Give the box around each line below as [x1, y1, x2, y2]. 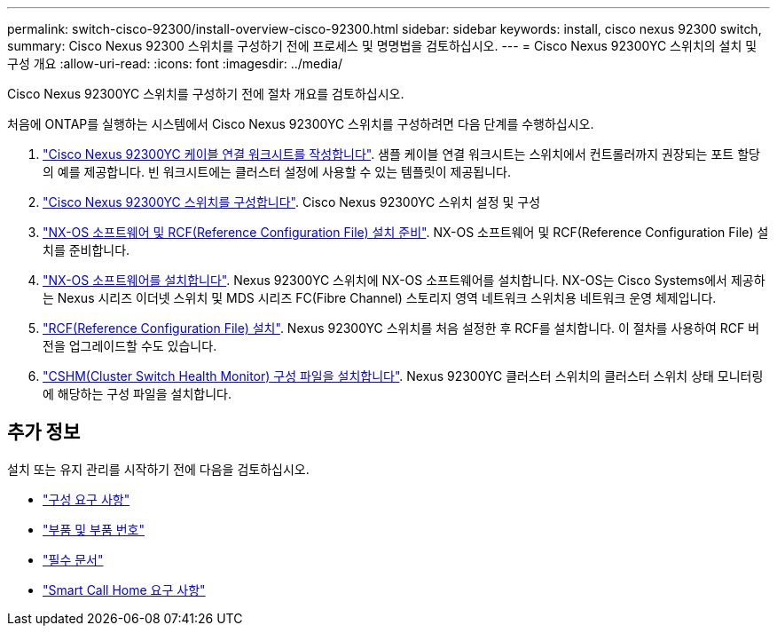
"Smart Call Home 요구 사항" [43, 582, 206, 597]
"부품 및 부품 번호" [43, 521, 145, 537]
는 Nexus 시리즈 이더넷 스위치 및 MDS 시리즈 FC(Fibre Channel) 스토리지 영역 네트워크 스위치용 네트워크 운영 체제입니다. [43, 290, 717, 305]
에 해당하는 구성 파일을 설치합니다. [43, 386, 232, 401]
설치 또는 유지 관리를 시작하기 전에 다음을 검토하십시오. [7, 461, 310, 477]
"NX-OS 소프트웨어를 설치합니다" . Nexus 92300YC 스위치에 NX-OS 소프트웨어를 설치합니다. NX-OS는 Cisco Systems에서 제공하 [43, 273, 765, 288]
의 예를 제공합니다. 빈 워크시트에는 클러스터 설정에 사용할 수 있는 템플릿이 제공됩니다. [43, 164, 511, 179]
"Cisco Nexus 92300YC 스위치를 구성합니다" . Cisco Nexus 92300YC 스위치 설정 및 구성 [43, 194, 541, 210]
